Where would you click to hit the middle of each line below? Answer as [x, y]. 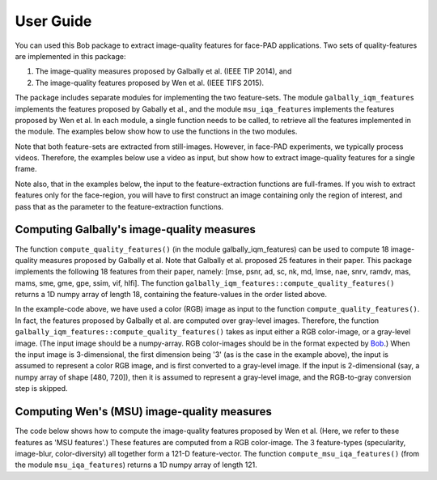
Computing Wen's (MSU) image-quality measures [144, 412]
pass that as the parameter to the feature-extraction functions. [119, 206]
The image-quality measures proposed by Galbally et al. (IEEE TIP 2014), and [163, 71]
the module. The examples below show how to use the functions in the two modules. [156, 132]
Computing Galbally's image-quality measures [136, 229]
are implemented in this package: [70, 56]
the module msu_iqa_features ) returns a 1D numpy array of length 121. [136, 465]
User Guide [53, 21]
